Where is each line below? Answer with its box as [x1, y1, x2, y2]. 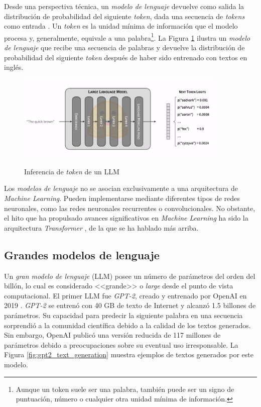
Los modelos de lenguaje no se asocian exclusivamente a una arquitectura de [4, 183, 238, 193]
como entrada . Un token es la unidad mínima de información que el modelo [4, 21, 238, 31]
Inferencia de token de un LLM [24, 166, 119, 176]
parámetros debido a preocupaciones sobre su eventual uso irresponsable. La [4, 339, 238, 350]
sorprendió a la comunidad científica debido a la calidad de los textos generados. [4, 320, 251, 330]
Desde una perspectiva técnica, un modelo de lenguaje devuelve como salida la [4, 1, 244, 11]
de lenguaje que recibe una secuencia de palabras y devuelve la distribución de [4, 42, 245, 53]
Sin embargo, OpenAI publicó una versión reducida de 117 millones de [4, 330, 221, 340]
